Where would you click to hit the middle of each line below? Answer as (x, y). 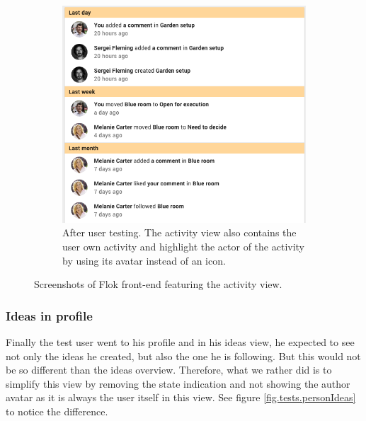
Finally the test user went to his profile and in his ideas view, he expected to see (180, 341)
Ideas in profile (49, 315)
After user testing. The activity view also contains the (179, 232)
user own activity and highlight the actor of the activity (184, 246)
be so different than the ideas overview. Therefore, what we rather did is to (169, 370)
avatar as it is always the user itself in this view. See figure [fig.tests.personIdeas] (181, 397)
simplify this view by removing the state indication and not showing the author (178, 383)
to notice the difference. (57, 411)
